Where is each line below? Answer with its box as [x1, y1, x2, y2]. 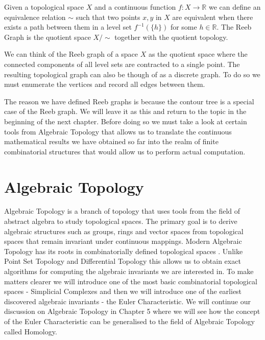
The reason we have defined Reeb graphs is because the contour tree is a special [4, 96, 254, 106]
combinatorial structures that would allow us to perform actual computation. [4, 146, 246, 156]
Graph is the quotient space [4, 31, 91, 42]
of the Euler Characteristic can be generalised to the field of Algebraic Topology [4, 315, 255, 326]
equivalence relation [4, 11, 66, 22]
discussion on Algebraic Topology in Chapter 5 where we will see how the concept [4, 306, 260, 316]
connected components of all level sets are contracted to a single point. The [4, 58, 240, 69]
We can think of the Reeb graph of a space [4, 49, 138, 59]
